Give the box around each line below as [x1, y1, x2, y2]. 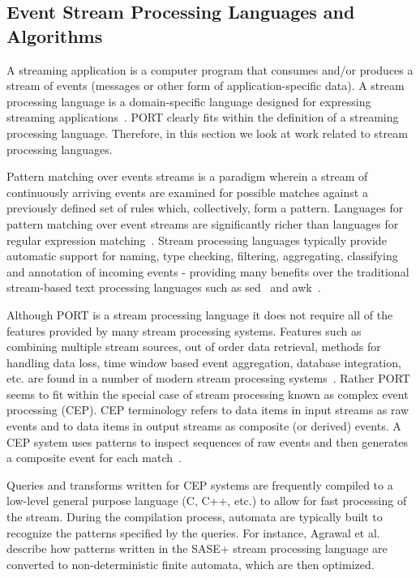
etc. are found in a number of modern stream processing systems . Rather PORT [6, 370, 410, 387]
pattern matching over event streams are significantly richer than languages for [6, 215, 399, 232]
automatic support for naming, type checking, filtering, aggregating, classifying [6, 247, 398, 264]
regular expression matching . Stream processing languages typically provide [6, 231, 387, 248]
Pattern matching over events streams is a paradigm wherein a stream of [6, 168, 368, 185]
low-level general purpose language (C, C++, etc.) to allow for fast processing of [6, 492, 407, 509]
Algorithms [6, 23, 103, 48]
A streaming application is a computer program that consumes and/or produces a [6, 61, 414, 78]
